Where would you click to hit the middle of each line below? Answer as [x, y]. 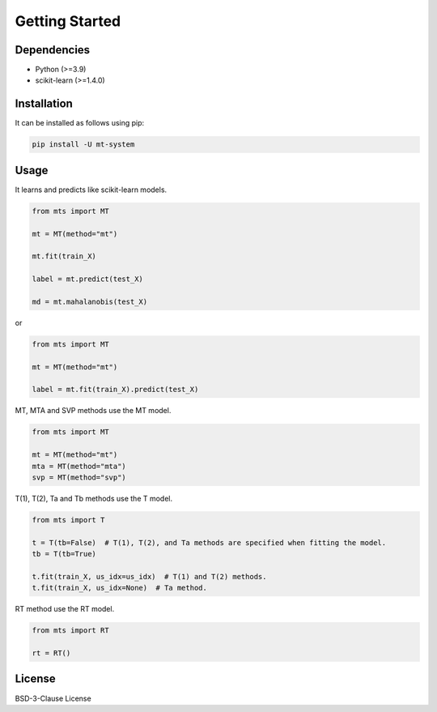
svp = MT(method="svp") [79, 478]
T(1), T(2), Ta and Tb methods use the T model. [94, 499]
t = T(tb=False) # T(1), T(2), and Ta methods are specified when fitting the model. [209, 542]
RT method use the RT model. [65, 609]
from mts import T [68, 520]
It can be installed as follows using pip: [80, 123]
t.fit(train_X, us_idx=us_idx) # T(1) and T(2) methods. [149, 576]
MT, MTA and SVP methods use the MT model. [93, 411]
